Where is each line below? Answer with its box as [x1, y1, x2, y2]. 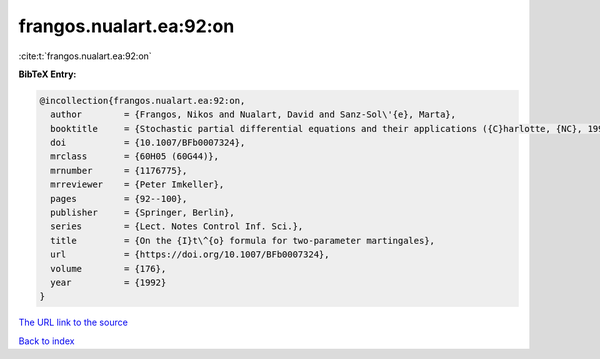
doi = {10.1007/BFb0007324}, [50, 137, 246, 149]
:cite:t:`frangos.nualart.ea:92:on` [18, 50, 152, 62]
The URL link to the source [18, 316, 129, 329]
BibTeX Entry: [18, 68, 77, 80]
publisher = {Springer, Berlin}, [50, 207, 235, 219]
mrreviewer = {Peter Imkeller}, [50, 179, 225, 190]
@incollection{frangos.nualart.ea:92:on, [39, 95, 246, 106]
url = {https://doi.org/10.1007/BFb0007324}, [50, 249, 330, 260]
